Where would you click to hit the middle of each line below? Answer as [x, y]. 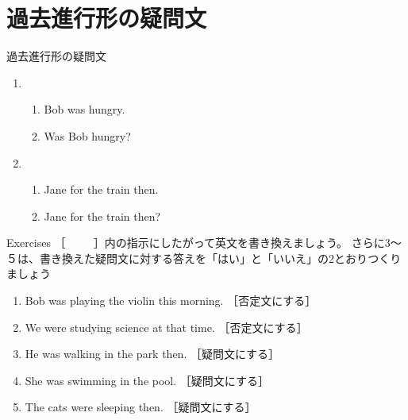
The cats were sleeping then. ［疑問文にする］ [140, 407]
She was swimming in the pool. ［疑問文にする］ [147, 380]
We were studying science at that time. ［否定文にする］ [166, 327]
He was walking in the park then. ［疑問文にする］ [152, 354]
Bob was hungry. [85, 109]
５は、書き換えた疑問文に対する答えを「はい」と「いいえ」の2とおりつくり [204, 258]
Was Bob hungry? [87, 135]
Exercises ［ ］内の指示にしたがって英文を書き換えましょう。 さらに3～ [204, 243]
